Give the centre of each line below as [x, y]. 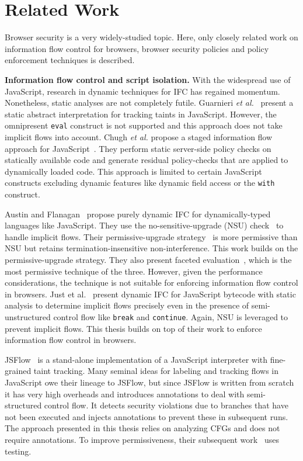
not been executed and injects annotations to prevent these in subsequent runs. [147, 416]
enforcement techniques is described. [70, 60]
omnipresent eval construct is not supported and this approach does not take [144, 125]
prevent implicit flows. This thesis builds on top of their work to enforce [133, 328]
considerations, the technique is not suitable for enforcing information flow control [151, 283]
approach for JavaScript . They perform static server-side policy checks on [138, 148]
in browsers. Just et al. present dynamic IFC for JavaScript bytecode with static [150, 294]
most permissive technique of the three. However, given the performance [134, 271]
